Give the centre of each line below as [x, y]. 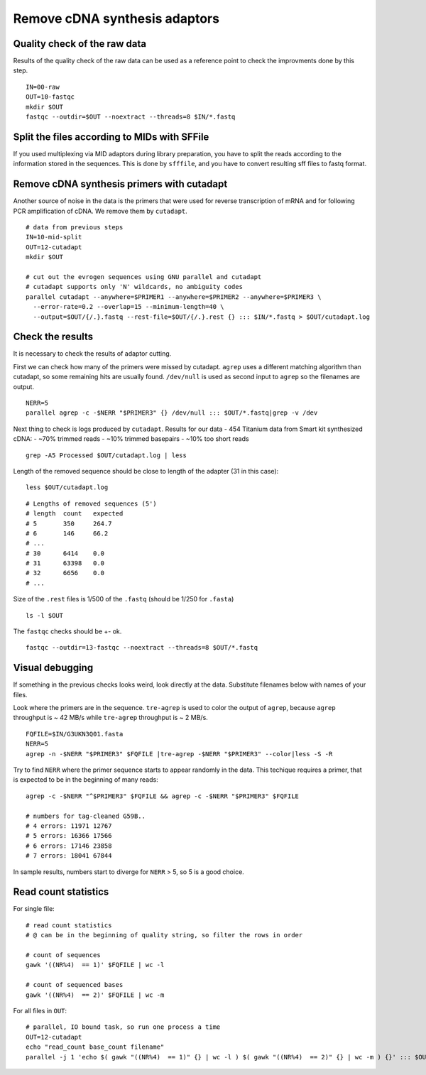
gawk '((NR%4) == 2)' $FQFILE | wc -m [95, 995]
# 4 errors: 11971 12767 [69, 826]
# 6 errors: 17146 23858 [69, 846]
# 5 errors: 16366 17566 [69, 836]
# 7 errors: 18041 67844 [69, 856]
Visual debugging [53, 668]
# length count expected [75, 514]
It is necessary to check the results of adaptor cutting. [92, 354]
